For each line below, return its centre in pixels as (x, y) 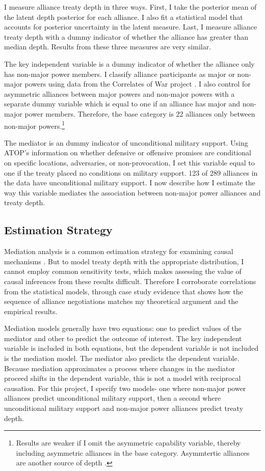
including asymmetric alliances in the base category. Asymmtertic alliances (133, 452)
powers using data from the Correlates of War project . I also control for (138, 84)
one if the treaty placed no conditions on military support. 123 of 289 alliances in (131, 172)
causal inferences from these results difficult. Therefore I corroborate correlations (130, 281)
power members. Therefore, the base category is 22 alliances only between (140, 113)
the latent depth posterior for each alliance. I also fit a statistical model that (124, 17)
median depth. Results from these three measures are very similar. (108, 47)
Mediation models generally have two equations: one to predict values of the (123, 328)
